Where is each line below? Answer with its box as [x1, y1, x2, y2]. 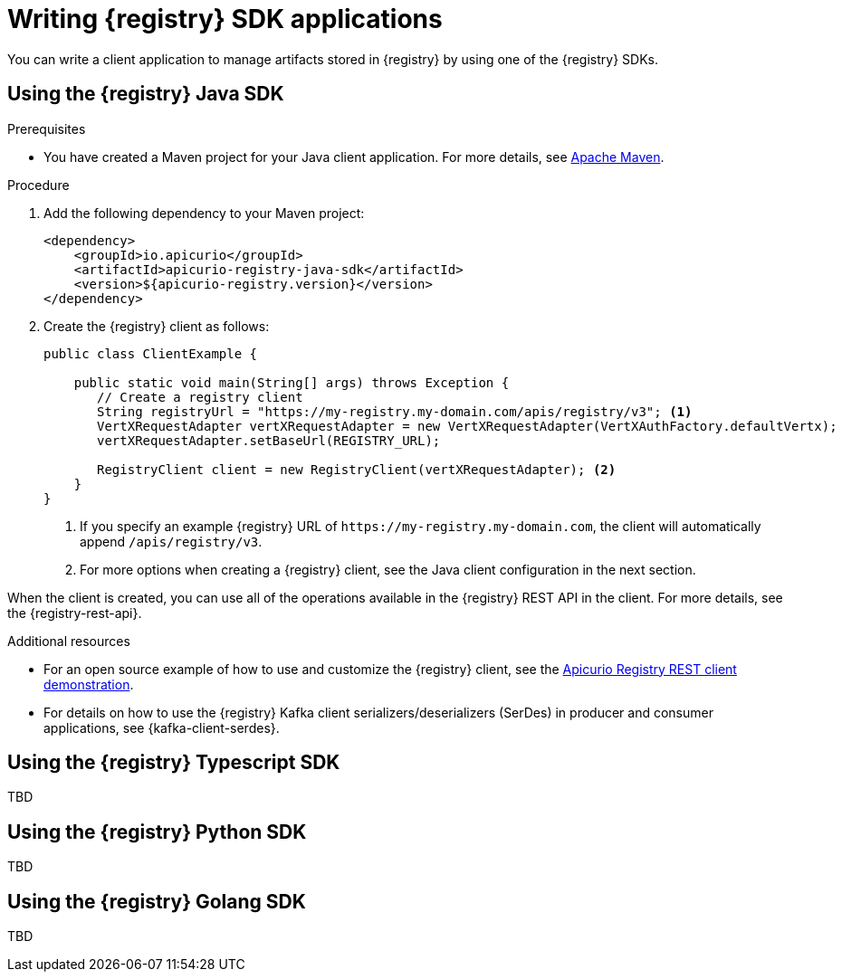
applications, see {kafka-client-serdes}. [43, 719, 280, 736]
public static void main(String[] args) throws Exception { [73, 375, 510, 390]
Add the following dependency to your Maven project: [43, 204, 365, 221]
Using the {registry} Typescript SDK [7, 751, 340, 775]
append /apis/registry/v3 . [80, 533, 263, 549]
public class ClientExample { [43, 346, 258, 361]
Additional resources [7, 632, 130, 649]
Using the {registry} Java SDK [7, 82, 284, 106]
